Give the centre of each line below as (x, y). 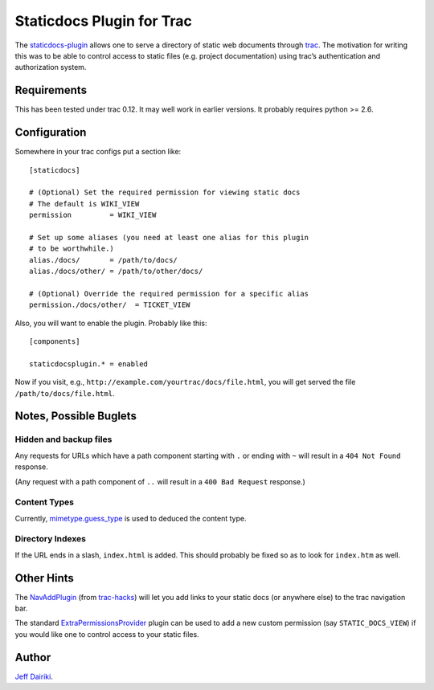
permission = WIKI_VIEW (93, 215)
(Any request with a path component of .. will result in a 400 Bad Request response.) (160, 481)
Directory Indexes (50, 539)
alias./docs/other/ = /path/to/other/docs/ (116, 272)
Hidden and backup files (63, 439)
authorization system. (51, 67)
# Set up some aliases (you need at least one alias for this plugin (169, 237)
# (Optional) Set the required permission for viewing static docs (165, 192)
